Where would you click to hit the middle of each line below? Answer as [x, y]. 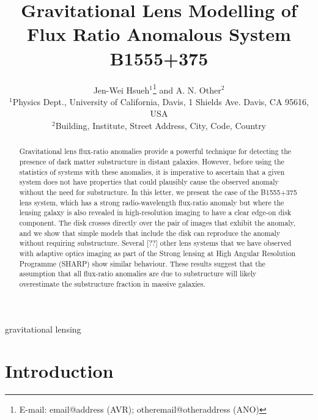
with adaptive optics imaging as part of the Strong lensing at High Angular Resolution [157, 253]
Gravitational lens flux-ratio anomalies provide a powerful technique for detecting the [155, 151]
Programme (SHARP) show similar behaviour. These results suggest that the [142, 263]
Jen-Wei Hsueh [121, 90]
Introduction [59, 371]
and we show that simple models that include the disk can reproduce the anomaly [150, 233]
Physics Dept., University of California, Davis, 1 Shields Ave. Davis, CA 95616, [161, 101]
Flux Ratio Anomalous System [159, 34]
